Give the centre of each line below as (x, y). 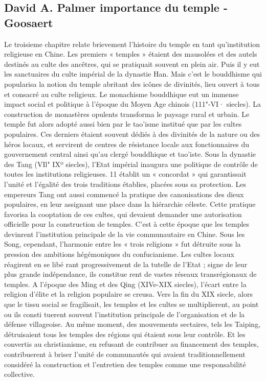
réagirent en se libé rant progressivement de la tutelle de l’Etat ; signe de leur (126, 264)
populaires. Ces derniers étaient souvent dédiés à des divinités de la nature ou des (132, 134)
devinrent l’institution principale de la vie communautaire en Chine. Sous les (125, 234)
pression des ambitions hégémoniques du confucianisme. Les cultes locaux (119, 254)
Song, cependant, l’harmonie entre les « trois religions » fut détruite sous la (123, 244)
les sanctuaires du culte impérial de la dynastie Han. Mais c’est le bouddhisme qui (133, 74)
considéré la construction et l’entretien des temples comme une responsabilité (125, 364)
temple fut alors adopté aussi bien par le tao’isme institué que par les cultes (123, 124)
